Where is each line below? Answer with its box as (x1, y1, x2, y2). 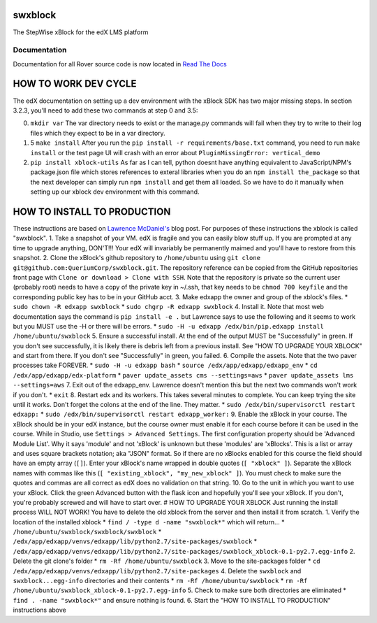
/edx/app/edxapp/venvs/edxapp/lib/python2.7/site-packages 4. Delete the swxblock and (13, 566, 302, 575)
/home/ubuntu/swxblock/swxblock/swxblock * (13, 528, 162, 536)
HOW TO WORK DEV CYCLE (13, 78, 137, 90)
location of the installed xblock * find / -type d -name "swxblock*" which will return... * (13, 517, 285, 526)
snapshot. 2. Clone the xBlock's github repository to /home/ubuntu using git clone (13, 254, 261, 262)
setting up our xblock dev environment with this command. (30, 187, 200, 196)
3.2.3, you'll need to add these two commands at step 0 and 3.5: (13, 106, 198, 115)
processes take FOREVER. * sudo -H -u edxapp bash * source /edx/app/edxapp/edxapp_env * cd (13, 361, 318, 370)
